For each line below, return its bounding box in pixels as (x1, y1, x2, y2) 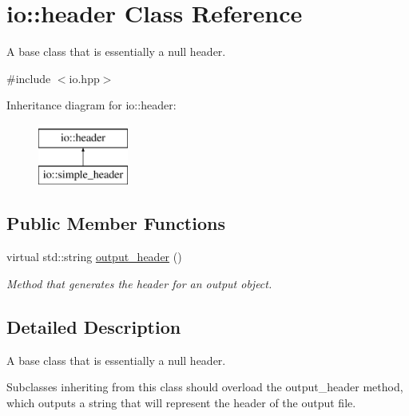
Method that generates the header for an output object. (6, 275, 272, 291)
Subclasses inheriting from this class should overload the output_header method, (6, 378, 403, 395)
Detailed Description (6, 314, 181, 339)
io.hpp (69, 69, 100, 86)
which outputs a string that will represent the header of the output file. (6, 394, 356, 410)
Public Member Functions (6, 211, 225, 236)
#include (6, 69, 51, 86)
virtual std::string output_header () (6, 248, 182, 265)
